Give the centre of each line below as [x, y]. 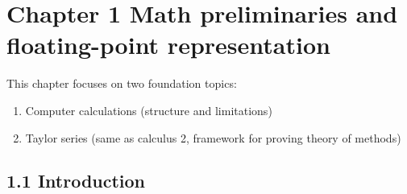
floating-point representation [168, 45]
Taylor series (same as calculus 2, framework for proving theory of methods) [213, 137]
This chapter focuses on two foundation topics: [122, 83]
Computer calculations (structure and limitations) [149, 110]
